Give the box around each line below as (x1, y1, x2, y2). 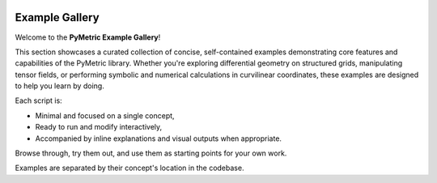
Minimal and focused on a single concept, (35, 110, 175, 121)
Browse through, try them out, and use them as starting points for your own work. (15, 148, 287, 158)
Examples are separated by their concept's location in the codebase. (15, 163, 244, 173)
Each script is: (15, 96, 62, 105)
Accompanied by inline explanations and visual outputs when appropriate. (35, 134, 282, 143)
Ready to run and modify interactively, (35, 122, 163, 132)
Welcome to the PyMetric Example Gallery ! (15, 32, 161, 42)
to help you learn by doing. (15, 81, 104, 91)
